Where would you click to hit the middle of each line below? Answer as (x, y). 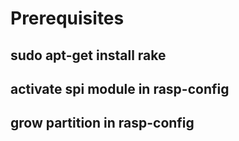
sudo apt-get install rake (88, 55)
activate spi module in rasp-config (120, 88)
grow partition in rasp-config (102, 123)
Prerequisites (67, 18)
